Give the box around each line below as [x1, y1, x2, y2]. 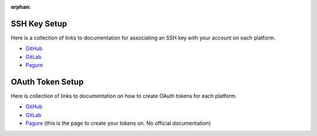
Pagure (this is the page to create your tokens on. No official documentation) [25, 120, 211, 127]
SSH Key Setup [11, 18, 68, 29]
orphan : [11, 4, 31, 10]
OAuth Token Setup [11, 77, 84, 87]
